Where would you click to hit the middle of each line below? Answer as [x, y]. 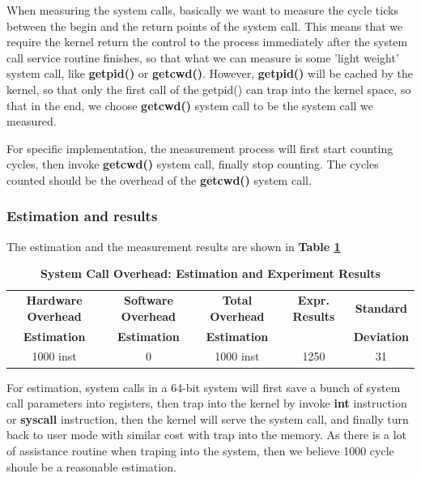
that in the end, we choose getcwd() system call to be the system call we [190, 105]
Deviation [381, 336]
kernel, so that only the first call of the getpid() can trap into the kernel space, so [209, 89]
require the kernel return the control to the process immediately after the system [207, 42]
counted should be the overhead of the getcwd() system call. [159, 179]
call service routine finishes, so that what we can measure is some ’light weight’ [203, 57]
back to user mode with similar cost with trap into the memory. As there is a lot [207, 435]
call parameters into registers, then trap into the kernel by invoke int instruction [207, 403]
